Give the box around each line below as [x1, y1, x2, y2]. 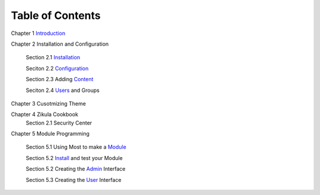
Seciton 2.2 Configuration [25, 65, 89, 72]
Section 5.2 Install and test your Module [25, 154, 123, 161]
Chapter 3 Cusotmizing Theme [11, 100, 86, 107]
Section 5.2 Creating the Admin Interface [25, 165, 126, 172]
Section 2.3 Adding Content [25, 76, 94, 83]
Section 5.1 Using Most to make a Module [25, 143, 127, 151]
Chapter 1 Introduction [11, 30, 65, 37]
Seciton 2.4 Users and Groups [25, 87, 100, 94]
